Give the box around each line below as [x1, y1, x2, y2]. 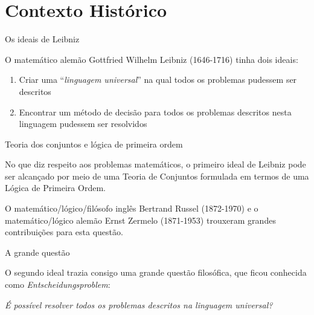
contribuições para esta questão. [5, 226, 123, 238]
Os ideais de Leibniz [5, 33, 80, 45]
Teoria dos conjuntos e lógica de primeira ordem [5, 137, 183, 150]
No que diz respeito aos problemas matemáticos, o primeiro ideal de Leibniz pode [5, 158, 306, 170]
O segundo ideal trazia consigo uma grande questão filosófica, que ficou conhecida [5, 266, 307, 279]
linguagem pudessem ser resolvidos [19, 117, 147, 130]
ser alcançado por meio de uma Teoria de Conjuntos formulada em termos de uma [5, 169, 309, 182]
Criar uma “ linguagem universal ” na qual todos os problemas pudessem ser [19, 73, 297, 86]
